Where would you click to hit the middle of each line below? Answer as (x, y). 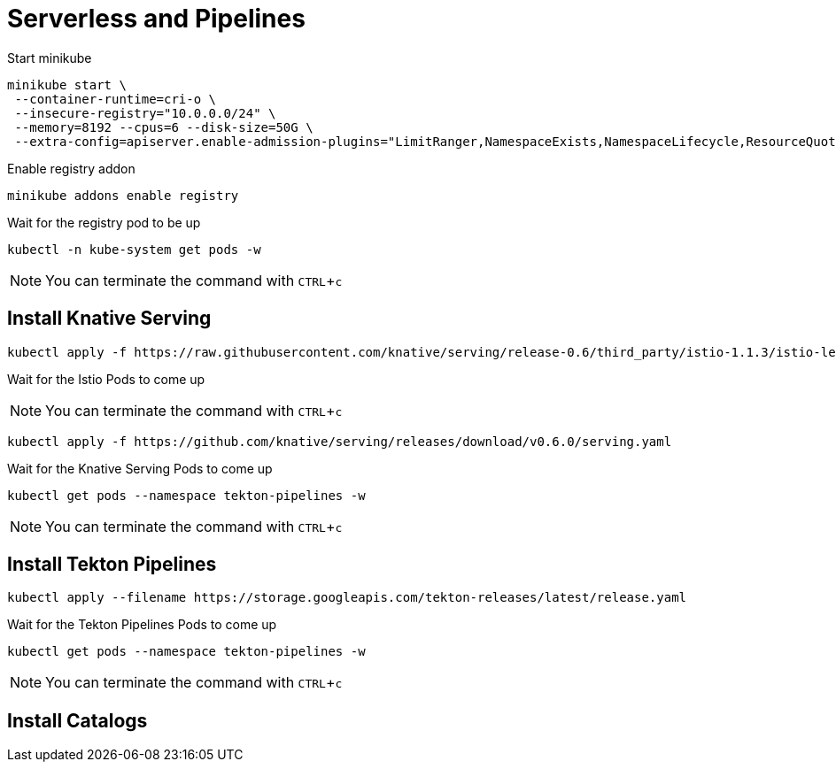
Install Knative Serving (109, 319)
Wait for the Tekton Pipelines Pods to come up (142, 625)
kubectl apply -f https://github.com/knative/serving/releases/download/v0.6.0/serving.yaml (340, 441)
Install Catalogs (77, 720)
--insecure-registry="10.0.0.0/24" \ (145, 113)
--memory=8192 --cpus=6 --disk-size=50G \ (164, 127)
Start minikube (50, 58)
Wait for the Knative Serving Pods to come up (140, 468)
